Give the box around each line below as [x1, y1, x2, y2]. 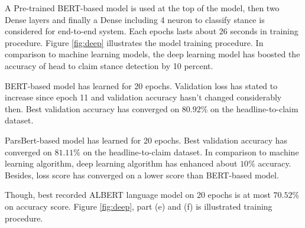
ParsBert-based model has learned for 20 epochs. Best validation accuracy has [5, 133, 287, 146]
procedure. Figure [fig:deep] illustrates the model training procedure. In [5, 36, 264, 48]
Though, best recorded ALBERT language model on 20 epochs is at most [5, 188, 271, 201]
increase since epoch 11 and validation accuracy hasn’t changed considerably [5, 91, 282, 103]
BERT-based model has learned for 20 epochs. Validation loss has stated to [5, 79, 278, 92]
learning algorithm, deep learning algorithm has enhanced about [5, 157, 238, 170]
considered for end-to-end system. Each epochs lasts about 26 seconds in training [5, 25, 298, 37]
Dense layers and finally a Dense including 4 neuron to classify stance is [5, 13, 265, 25]
